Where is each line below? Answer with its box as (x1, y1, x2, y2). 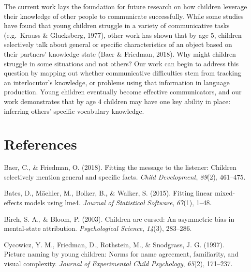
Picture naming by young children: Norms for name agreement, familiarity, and (4, 249, 239, 259)
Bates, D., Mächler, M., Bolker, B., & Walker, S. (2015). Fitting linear (4, 188, 213, 198)
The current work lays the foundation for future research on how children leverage (4, 1, 247, 11)
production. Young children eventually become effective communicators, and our (4, 87, 242, 97)
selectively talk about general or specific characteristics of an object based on (4, 39, 232, 49)
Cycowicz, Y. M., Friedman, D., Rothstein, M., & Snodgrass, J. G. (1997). (4, 239, 224, 249)
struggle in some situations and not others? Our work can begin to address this (4, 58, 239, 68)
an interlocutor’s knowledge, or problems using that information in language (4, 77, 230, 87)
